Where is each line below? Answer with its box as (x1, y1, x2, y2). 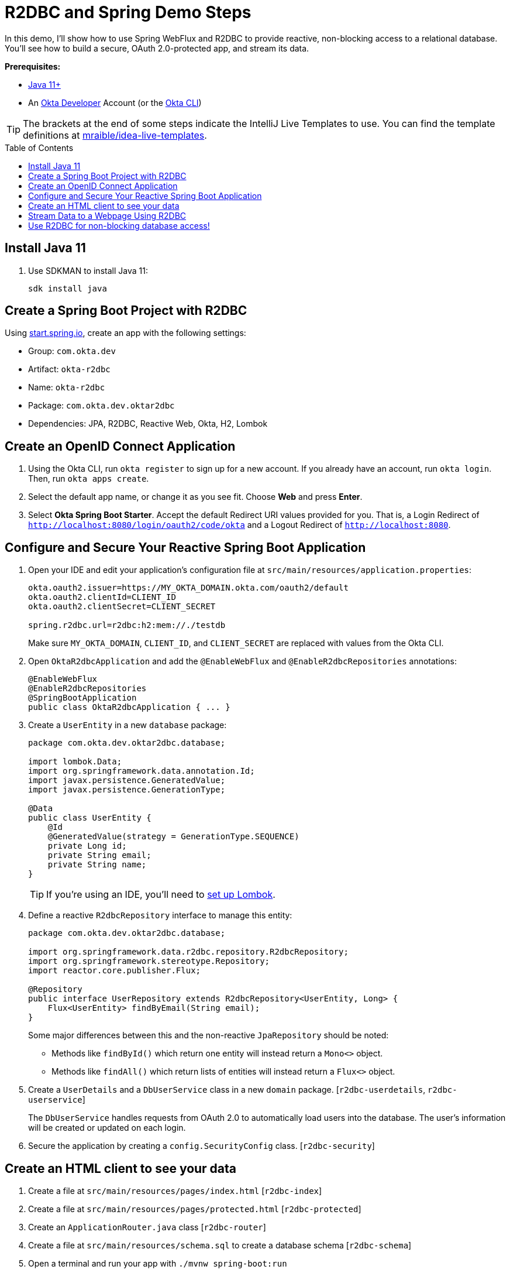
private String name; (47, 860, 147, 870)
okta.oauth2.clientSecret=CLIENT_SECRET (28, 602, 216, 612)
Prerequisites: (5, 61, 61, 71)
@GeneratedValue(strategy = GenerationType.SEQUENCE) (47, 832, 299, 842)
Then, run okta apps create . (28, 473, 149, 484)
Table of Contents (5, 142, 74, 153)
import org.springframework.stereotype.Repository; (28, 956, 270, 966)
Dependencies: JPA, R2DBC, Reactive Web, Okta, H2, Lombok (28, 418, 268, 429)
